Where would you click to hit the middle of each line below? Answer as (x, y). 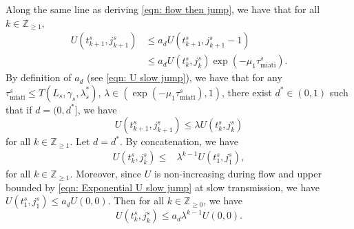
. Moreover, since (106, 174)
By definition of (39, 77)
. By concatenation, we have (179, 141)
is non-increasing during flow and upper (238, 174)
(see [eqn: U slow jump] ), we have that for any (185, 77)
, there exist (247, 92)
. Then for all (136, 200)
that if (19, 109)
